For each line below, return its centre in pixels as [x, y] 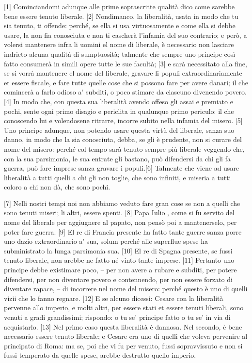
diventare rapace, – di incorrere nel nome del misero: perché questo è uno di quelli [126, 289]
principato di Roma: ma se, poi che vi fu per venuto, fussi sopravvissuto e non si [123, 345]
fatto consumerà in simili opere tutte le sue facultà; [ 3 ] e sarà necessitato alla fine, [126, 63]
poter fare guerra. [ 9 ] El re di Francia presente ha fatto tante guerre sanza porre [123, 231]
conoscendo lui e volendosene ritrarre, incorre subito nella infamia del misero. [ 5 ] [123, 120]
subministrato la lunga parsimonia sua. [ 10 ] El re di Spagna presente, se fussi [118, 250]
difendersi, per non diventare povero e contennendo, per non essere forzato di [118, 279]
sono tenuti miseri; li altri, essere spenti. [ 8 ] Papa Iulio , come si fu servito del [119, 213]
